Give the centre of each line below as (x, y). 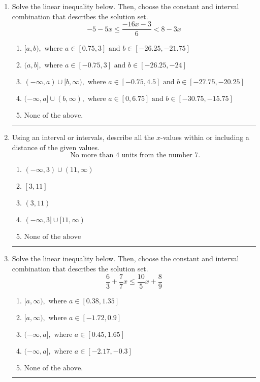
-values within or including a (205, 137)
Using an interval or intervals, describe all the (83, 137)
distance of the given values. (56, 147)
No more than (92, 155)
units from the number (157, 155)
